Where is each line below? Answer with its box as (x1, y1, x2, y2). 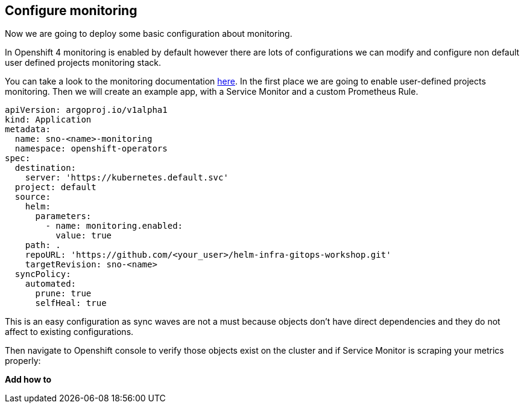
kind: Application (5, 115, 92, 125)
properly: (5, 355, 41, 366)
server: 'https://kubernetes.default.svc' (25, 173, 229, 183)
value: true (55, 231, 112, 241)
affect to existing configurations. (5, 327, 134, 337)
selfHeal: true (35, 298, 107, 308)
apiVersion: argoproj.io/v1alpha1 (5, 105, 168, 115)
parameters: (35, 211, 92, 222)
